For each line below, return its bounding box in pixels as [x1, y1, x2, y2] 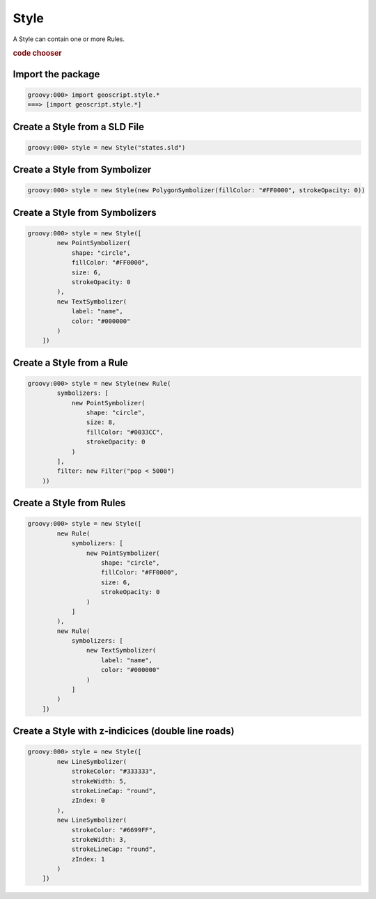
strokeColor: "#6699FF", [71, 826, 157, 834]
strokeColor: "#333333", [71, 767, 157, 776]
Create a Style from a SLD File [13, 120, 144, 132]
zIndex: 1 [71, 855, 105, 863]
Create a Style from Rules [13, 497, 126, 509]
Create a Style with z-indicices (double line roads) [13, 725, 235, 737]
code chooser [13, 49, 62, 58]
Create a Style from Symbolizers [13, 206, 157, 219]
